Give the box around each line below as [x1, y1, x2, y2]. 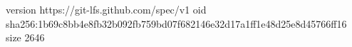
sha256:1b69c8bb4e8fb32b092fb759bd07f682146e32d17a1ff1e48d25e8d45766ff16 [6, 16, 347, 31]
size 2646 [6, 30, 45, 45]
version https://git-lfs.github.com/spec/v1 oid [6, 2, 207, 16]
